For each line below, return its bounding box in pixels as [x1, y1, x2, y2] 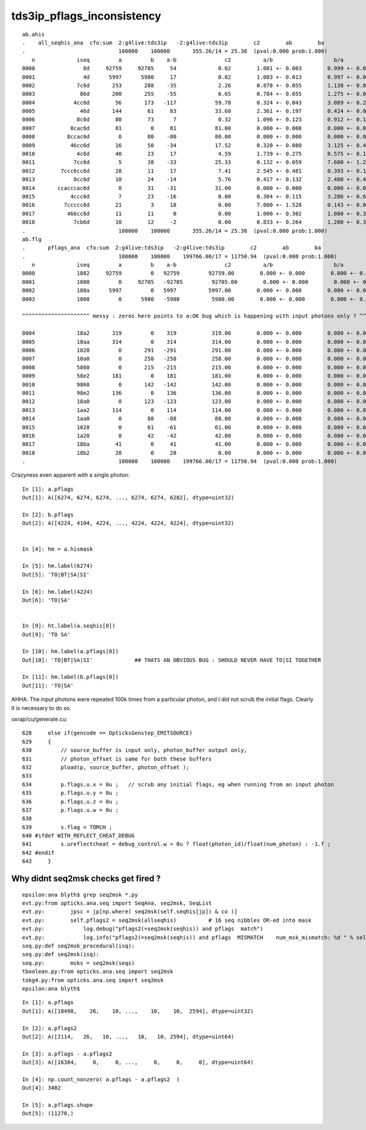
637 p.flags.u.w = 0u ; [22, 806, 119, 813]
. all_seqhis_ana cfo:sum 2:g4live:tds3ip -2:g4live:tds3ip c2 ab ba [22, 39, 325, 46]
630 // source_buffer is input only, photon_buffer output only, [22, 747, 248, 754]
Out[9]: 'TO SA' [22, 631, 71, 638]
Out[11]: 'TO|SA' [22, 682, 74, 689]
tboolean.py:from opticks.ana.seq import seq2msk [22, 968, 174, 975]
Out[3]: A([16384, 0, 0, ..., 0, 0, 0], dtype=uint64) [22, 1059, 254, 1066]
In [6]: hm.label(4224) [22, 588, 93, 595]
